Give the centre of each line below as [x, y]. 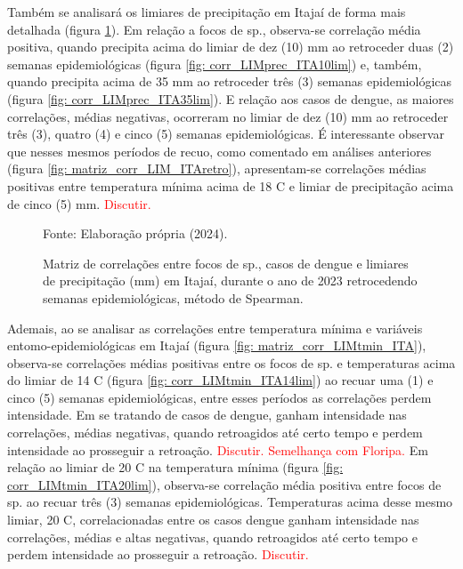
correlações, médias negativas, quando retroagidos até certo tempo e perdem [215, 433]
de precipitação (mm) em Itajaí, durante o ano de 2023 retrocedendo [230, 280]
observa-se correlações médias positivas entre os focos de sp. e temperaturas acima [231, 362]
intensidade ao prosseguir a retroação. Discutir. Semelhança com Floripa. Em [218, 449]
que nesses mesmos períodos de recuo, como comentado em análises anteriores [219, 151]
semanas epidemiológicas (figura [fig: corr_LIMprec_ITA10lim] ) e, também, [215, 64]
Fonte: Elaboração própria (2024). [135, 233]
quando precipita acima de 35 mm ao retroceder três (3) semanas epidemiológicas [229, 81]
